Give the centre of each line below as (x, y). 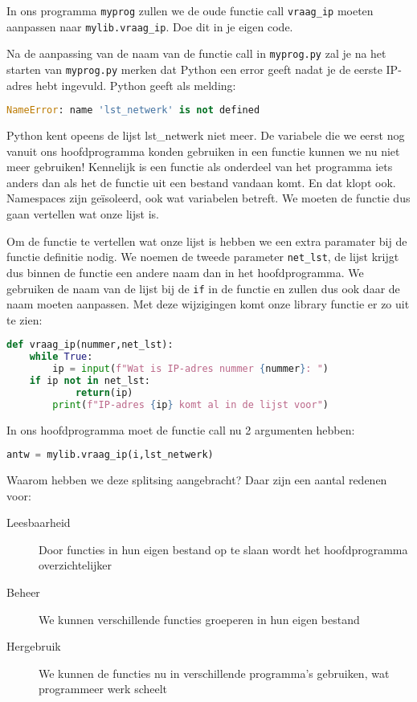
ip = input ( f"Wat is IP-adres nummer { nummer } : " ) (190, 369)
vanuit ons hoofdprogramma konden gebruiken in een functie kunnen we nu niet (203, 151)
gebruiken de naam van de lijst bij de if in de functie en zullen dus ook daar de (203, 288)
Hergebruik (34, 646)
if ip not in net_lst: (90, 380)
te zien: (25, 319)
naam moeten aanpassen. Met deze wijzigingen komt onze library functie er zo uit (208, 304)
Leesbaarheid (39, 522)
